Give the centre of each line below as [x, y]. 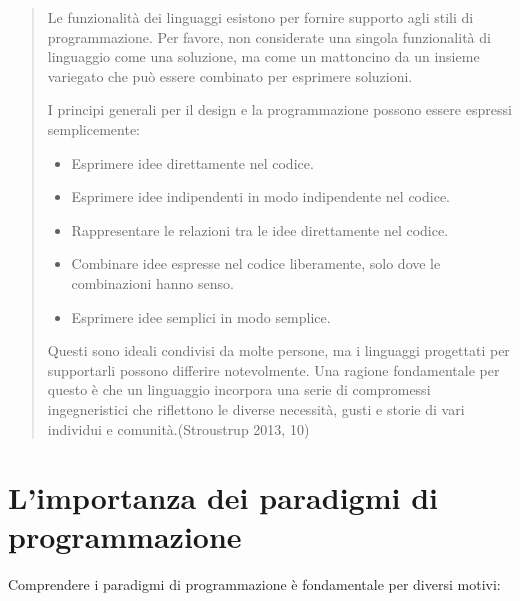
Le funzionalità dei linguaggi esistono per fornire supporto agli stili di [260, 17]
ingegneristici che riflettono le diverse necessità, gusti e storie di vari [256, 408]
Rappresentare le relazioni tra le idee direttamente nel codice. [260, 229]
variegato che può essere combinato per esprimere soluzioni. [230, 75]
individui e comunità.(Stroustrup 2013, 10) [178, 428]
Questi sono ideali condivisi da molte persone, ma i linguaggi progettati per [278, 350]
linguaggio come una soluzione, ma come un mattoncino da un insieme [263, 56]
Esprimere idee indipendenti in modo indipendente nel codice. [260, 196]
